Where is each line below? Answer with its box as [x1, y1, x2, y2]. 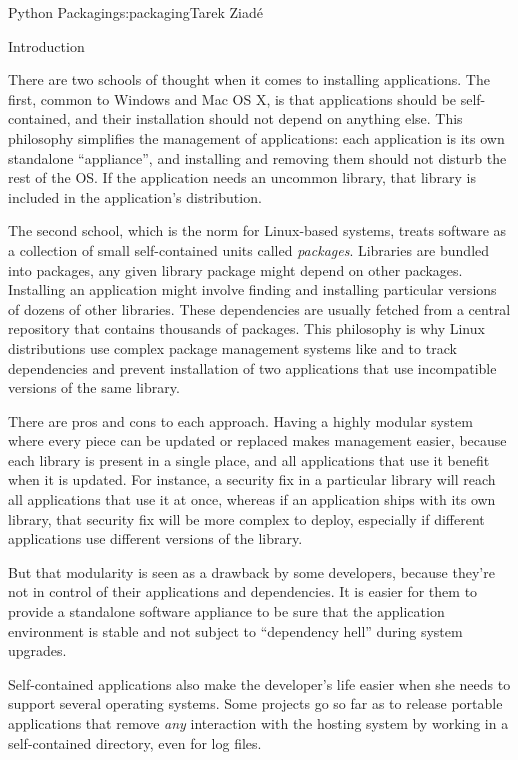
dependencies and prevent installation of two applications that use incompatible [8, 357, 497, 378]
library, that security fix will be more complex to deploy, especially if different [8, 508, 485, 529]
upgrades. [8, 640, 67, 661]
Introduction [8, 35, 85, 56]
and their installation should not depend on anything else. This [75, 108, 463, 129]
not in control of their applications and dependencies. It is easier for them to [8, 581, 478, 602]
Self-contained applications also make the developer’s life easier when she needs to [8, 673, 511, 694]
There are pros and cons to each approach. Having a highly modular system [8, 410, 473, 431]
